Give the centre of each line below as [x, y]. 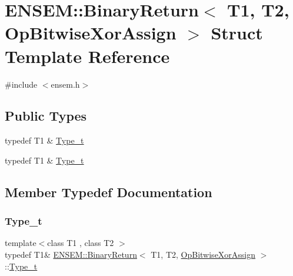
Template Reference [87, 56]
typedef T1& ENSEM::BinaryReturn [71, 255]
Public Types [46, 116]
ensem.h [65, 84]
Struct [237, 33]
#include [21, 84]
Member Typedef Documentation [109, 192]
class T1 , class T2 [81, 243]
